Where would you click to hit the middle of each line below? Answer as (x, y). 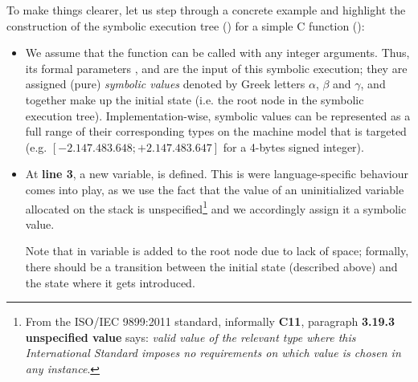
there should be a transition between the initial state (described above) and (211, 266)
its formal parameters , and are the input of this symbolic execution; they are (216, 68)
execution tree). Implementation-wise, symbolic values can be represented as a (218, 115)
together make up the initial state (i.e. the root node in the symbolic (195, 99)
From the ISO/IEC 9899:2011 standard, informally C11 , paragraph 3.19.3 (210, 321)
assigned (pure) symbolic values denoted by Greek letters (165, 84)
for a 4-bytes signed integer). (293, 146)
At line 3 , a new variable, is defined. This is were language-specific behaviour (217, 174)
